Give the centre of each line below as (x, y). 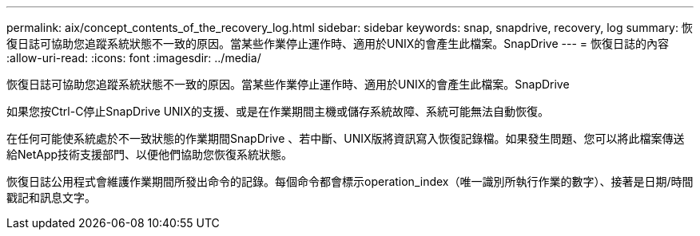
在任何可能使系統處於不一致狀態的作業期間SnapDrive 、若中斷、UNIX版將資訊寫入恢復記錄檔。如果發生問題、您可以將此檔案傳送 (346, 138)
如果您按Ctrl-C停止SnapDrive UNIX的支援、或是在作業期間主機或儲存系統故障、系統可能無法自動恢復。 (278, 111)
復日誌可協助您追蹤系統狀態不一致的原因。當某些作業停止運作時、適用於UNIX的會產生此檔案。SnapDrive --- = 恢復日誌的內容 (338, 43)
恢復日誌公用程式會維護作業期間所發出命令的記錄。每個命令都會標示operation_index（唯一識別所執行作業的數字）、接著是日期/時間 (350, 181)
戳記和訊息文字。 (51, 197)
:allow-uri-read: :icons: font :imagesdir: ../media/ (134, 58)
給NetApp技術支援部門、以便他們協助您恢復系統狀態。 (150, 154)
